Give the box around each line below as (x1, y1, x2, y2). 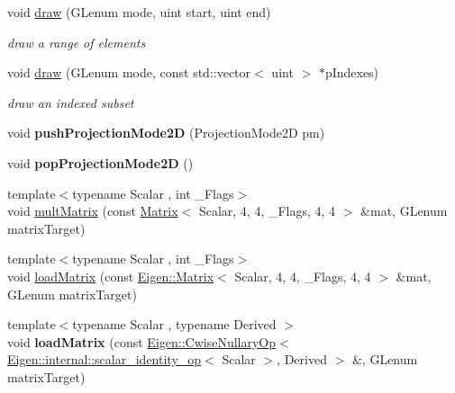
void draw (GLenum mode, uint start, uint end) (7, 3, 271, 21)
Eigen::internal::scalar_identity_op (7, 350, 202, 369)
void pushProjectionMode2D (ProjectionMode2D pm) (7, 123, 325, 142)
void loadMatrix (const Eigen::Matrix (7, 266, 214, 285)
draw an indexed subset (7, 93, 134, 112)
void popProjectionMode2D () (7, 153, 194, 172)
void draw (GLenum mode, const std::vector (7, 63, 251, 82)
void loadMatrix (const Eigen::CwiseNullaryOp (7, 332, 277, 351)
